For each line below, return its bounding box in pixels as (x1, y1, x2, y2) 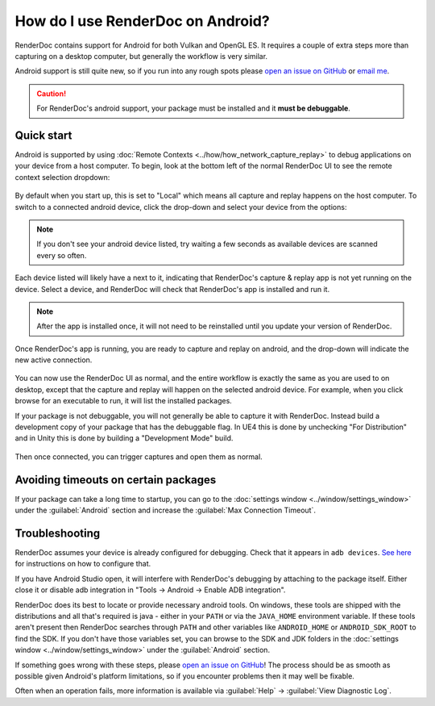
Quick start (14, 128, 72, 142)
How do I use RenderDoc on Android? (14, 12, 270, 30)
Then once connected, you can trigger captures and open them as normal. (14, 452, 263, 462)
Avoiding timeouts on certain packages (14, 473, 217, 487)
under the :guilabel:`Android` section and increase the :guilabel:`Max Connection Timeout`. (14, 505, 316, 516)
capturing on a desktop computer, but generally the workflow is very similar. (14, 51, 268, 61)
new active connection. (14, 355, 93, 365)
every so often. (36, 250, 87, 260)
